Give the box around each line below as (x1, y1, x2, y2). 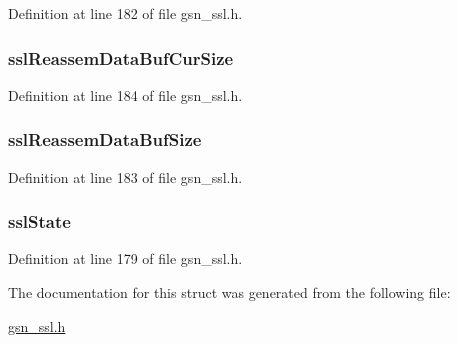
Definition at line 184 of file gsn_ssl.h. (8, 84, 243, 105)
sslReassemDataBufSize (8, 127, 202, 152)
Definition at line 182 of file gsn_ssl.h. (8, 3, 243, 23)
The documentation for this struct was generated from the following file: (8, 282, 451, 303)
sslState (8, 209, 71, 234)
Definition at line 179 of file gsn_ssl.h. (8, 248, 243, 269)
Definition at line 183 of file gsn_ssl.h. (8, 166, 243, 187)
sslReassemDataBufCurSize (8, 45, 234, 70)
